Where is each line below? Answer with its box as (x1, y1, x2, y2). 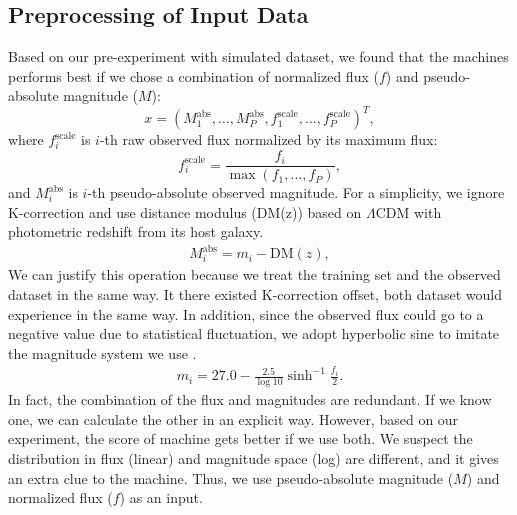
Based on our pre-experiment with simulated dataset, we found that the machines (8, 46, 509, 67)
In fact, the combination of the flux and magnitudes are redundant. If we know (8, 389, 492, 410)
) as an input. (119, 487, 203, 508)
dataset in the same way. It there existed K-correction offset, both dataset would (8, 284, 502, 305)
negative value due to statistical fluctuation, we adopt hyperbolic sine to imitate (8, 323, 500, 344)
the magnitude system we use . (8, 342, 197, 363)
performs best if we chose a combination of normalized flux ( (8, 65, 379, 86)
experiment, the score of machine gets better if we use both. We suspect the (8, 428, 473, 449)
